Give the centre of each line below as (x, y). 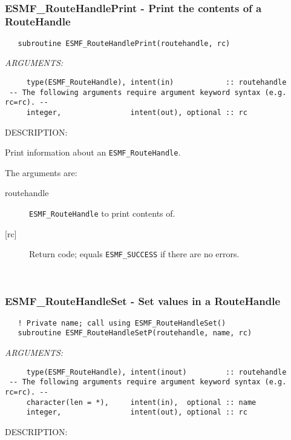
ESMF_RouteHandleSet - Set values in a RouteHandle (143, 301)
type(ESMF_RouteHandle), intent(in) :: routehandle (156, 82)
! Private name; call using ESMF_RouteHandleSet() (122, 323)
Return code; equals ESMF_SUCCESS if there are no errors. (134, 254)
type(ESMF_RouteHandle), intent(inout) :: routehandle (156, 372)
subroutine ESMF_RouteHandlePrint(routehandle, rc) (124, 43)
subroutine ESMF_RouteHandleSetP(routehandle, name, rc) (135, 333)
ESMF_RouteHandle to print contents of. (102, 213)
